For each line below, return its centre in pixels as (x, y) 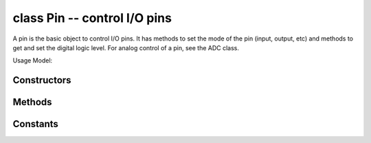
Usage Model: (33, 60)
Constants (35, 124)
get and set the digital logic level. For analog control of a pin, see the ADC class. (126, 47)
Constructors (42, 80)
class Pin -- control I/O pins (92, 18)
